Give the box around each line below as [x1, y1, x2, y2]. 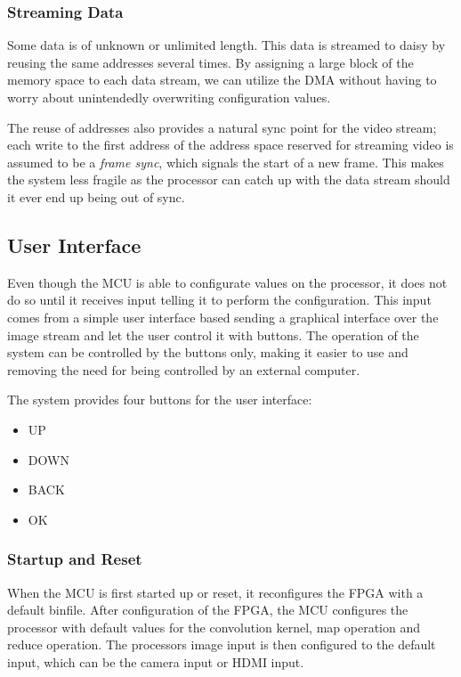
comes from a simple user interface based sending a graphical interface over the [7, 307, 439, 326]
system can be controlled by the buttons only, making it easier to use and [7, 343, 408, 362]
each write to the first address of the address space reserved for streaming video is [7, 135, 454, 154]
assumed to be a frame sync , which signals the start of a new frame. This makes [7, 152, 444, 171]
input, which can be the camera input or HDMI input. [7, 652, 304, 671]
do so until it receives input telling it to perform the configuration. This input [7, 290, 432, 309]
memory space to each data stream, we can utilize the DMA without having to [7, 70, 437, 89]
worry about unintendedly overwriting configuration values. [7, 88, 331, 106]
